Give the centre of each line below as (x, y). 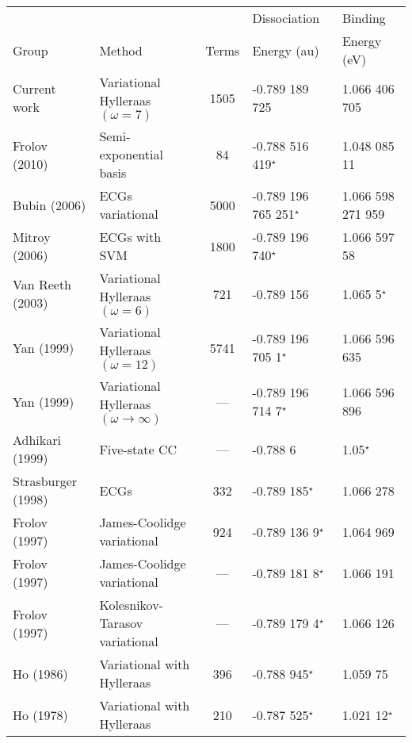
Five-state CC (138, 449)
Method (121, 50)
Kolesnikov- (131, 605)
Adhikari (37, 440)
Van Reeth (42, 284)
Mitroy (32, 237)
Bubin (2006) (50, 205)
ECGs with (130, 237)
